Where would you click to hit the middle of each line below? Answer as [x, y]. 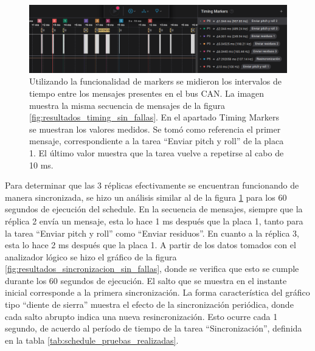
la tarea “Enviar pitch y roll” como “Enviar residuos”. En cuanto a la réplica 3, [152, 233]
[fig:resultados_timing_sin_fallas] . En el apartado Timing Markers [154, 117]
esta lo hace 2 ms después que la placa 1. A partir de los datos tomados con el [151, 245]
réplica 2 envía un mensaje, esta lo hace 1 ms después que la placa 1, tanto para [154, 221]
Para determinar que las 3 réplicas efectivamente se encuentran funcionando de [152, 185]
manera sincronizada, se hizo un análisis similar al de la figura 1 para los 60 [146, 197]
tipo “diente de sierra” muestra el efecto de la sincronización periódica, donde [149, 304]
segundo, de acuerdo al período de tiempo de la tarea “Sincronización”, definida [154, 328]
